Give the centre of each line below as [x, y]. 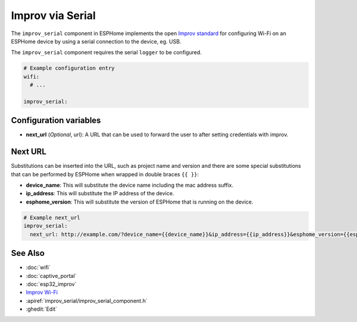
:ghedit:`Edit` [42, 309]
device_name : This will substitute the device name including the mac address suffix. [130, 185]
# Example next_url [52, 218]
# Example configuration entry [69, 68]
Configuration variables [56, 121]
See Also [28, 253]
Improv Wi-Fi [42, 292]
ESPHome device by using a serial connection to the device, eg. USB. [96, 41]
